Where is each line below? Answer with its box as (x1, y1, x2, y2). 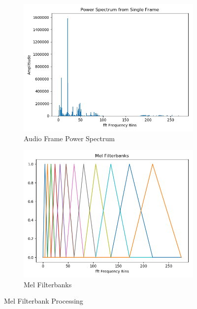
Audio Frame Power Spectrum (24, 133, 115, 143)
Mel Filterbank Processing (4, 296, 83, 306)
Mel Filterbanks (24, 279, 72, 289)
